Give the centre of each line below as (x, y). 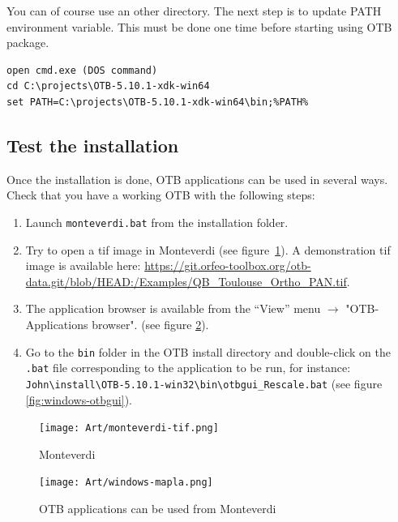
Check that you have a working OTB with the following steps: (161, 195)
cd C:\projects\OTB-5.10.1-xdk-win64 (108, 86)
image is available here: (83, 265)
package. (28, 43)
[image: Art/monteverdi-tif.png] (129, 428)
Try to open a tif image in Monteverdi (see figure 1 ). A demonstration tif (208, 249)
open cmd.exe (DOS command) (82, 70)
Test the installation (93, 145)
